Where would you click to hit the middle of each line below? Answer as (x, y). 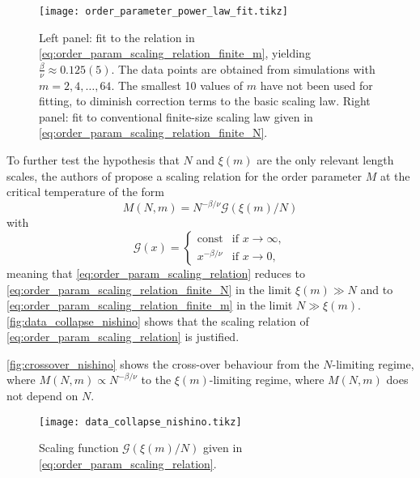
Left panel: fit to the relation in (117, 37)
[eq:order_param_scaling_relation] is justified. (123, 337)
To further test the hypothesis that (93, 160)
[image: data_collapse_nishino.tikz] (140, 422)
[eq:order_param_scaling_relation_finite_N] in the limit (149, 289)
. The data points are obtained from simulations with (243, 68)
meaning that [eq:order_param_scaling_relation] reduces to (156, 273)
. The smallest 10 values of (177, 85)
